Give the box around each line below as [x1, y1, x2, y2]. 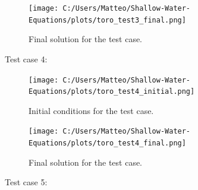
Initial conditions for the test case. [29, 104, 154, 116]
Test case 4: [5, 52, 48, 65]
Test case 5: [5, 176, 48, 188]
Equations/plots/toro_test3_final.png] [29, 15, 186, 24]
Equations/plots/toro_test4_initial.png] [29, 87, 195, 96]
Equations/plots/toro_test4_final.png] [29, 139, 186, 148]
